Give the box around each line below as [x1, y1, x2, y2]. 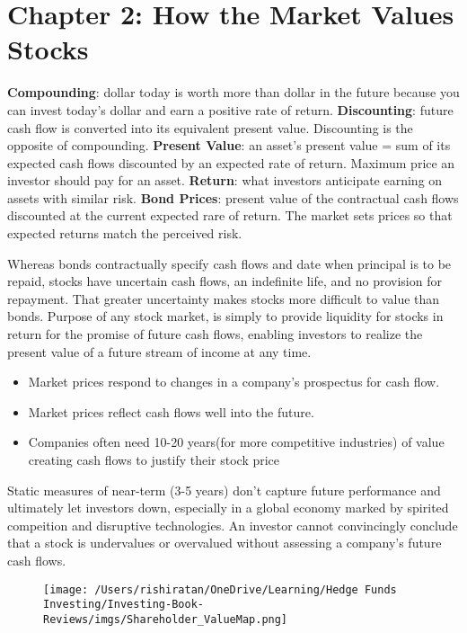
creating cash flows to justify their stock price [28, 450, 280, 468]
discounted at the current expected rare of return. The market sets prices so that [7, 206, 453, 225]
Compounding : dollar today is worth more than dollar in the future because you [7, 83, 460, 102]
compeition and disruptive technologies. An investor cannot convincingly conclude [7, 515, 458, 534]
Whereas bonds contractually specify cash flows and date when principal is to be [7, 254, 452, 272]
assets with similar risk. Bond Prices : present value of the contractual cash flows [7, 188, 459, 207]
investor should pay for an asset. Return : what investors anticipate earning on [7, 171, 443, 190]
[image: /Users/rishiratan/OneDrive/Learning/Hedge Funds [43, 583, 397, 596]
